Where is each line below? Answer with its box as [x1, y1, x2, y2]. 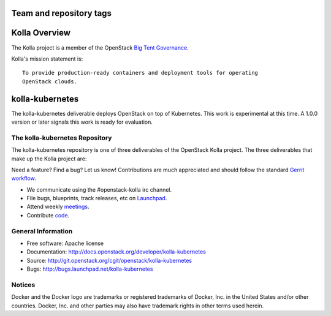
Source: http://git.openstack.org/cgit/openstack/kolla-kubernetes [26, 257, 192, 264]
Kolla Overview [11, 28, 70, 38]
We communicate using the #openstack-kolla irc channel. [26, 186, 172, 193]
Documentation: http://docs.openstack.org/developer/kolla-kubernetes [26, 248, 207, 255]
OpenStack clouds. [22, 78, 78, 85]
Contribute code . [26, 211, 70, 219]
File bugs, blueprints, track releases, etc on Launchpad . [26, 195, 167, 202]
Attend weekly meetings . [26, 203, 89, 211]
